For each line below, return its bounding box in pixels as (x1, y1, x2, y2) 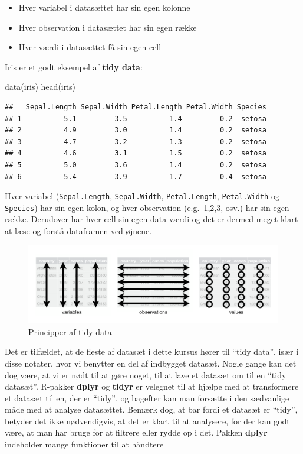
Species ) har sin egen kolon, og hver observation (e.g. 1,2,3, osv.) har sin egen (5, 201, 289, 213)
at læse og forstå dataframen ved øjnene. (5, 225, 152, 237)
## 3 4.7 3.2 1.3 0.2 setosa (5, 137, 266, 146)
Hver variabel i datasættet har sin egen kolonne (18, 1, 190, 13)
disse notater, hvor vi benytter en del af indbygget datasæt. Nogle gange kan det (5, 356, 297, 369)
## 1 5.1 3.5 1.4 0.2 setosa (5, 114, 266, 123)
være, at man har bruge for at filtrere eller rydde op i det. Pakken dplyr (5, 426, 268, 439)
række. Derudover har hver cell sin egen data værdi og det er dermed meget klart (5, 213, 298, 225)
